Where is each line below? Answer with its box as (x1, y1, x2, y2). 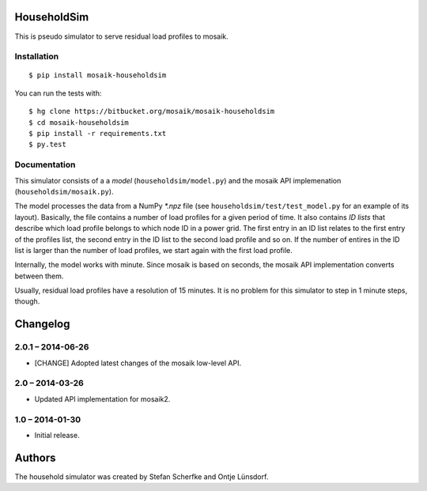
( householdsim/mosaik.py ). (14, 187, 114, 196)
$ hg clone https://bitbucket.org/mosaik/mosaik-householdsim (28, 107, 275, 116)
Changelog (14, 317, 70, 331)
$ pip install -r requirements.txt (28, 129, 167, 138)
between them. (14, 271, 64, 281)
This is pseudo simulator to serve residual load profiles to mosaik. (14, 32, 229, 41)
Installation (14, 51, 59, 62)
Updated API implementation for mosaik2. (34, 394, 171, 403)
